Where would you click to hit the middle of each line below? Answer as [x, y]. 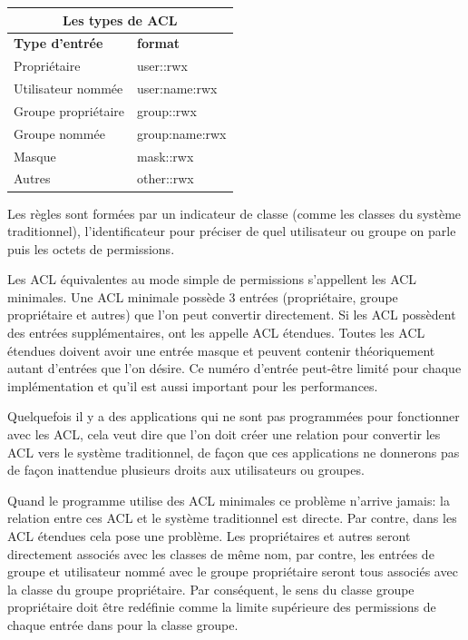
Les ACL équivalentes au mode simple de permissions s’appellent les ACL [212, 279]
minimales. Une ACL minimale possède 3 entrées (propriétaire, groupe [203, 296]
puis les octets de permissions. [91, 248]
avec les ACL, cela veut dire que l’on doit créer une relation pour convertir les [224, 434]
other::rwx [166, 178]
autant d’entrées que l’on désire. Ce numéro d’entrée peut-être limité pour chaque [234, 368]
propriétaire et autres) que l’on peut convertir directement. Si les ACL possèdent [232, 315]
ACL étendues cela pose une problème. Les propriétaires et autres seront [209, 536]
